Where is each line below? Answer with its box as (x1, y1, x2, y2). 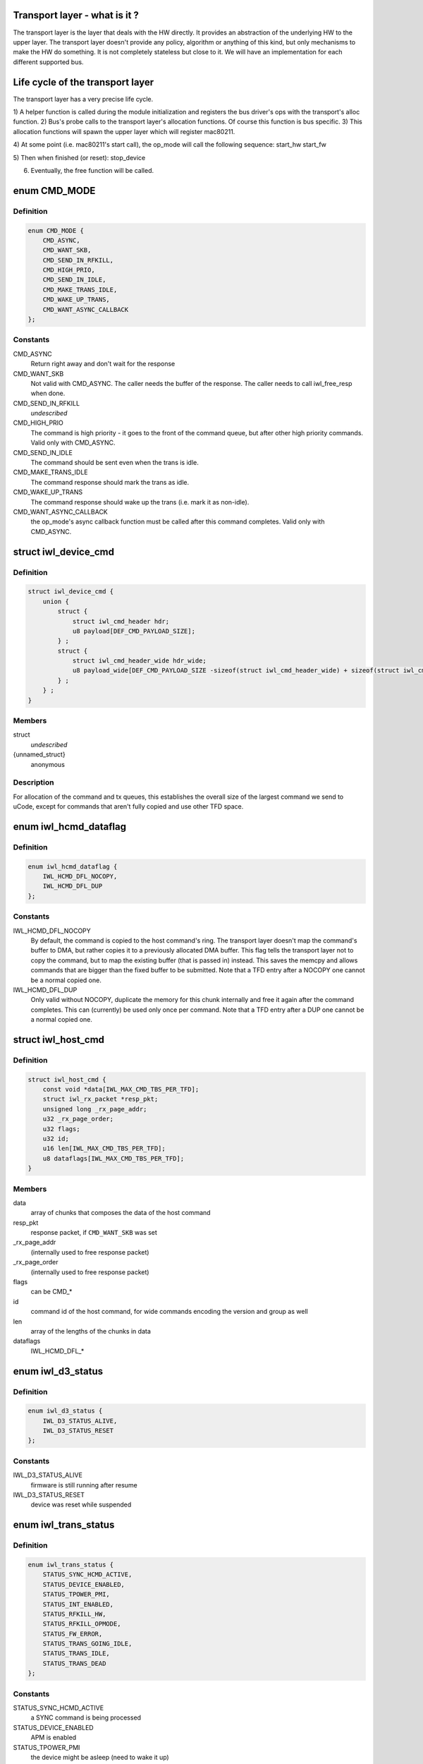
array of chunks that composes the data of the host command (30, 1209, 211, 1217)
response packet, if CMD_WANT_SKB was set (30, 1228, 158, 1237)
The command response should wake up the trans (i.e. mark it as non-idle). (30, 497, 250, 506)
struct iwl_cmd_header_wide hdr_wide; (72, 657, 207, 665)
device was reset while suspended (30, 1500, 132, 1509)
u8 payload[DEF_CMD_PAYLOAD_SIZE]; (72, 627, 195, 635)
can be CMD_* (30, 1288, 73, 1296)
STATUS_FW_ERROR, (42, 1630, 103, 1638)
